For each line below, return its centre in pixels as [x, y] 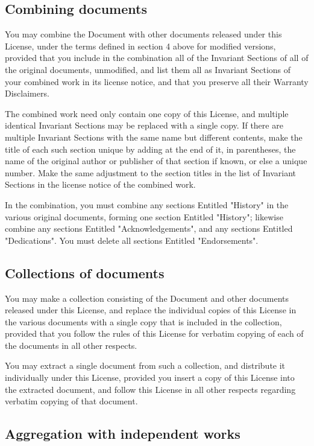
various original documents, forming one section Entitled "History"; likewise [144, 216]
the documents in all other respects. [71, 345]
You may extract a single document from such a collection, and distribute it [145, 365]
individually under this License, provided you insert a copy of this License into [150, 378]
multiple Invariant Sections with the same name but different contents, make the [154, 137]
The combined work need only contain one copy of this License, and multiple [147, 113]
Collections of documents [85, 272]
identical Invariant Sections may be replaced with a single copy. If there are [144, 125]
